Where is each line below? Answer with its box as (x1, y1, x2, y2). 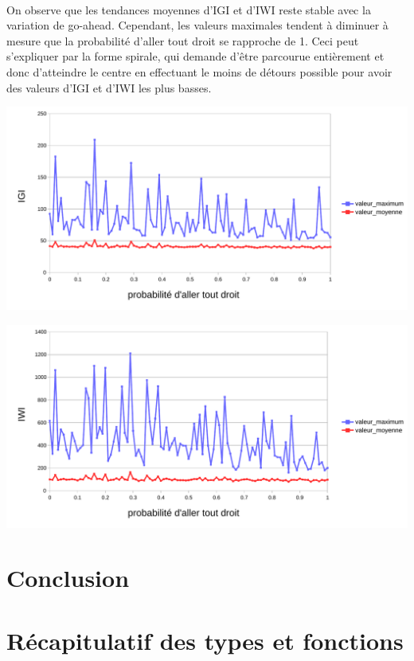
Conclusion (6, 561, 130, 594)
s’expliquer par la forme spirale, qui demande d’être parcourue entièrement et (6, 48, 385, 65)
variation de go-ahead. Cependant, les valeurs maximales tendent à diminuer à (6, 17, 389, 33)
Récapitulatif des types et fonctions (6, 624, 404, 656)
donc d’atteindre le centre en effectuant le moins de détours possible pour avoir (6, 63, 393, 80)
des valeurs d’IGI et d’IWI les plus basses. (6, 79, 212, 96)
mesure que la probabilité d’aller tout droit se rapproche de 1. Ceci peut (6, 32, 359, 49)
